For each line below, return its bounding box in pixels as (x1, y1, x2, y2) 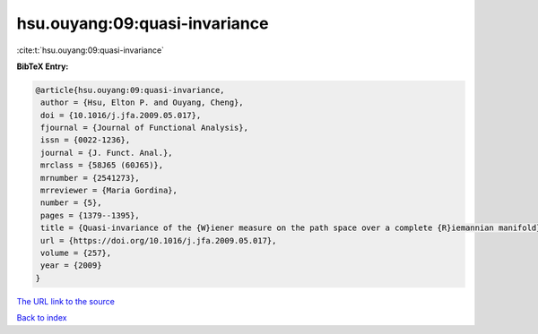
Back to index (16, 313, 67, 323)
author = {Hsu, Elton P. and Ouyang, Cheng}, (40, 98, 244, 107)
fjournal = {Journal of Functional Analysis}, (40, 123, 248, 133)
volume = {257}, (40, 248, 112, 258)
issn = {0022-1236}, (40, 135, 131, 145)
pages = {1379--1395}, (40, 210, 141, 220)
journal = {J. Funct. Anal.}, (40, 148, 174, 158)
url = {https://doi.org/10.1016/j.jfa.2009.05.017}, (40, 236, 277, 245)
